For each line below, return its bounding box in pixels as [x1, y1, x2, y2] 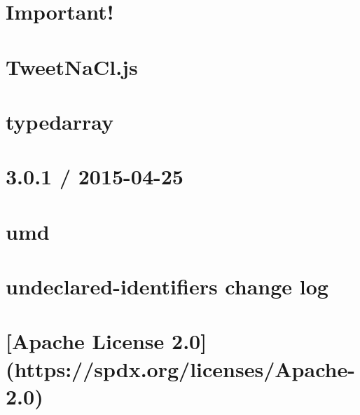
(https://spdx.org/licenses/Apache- [6, 354, 355, 383]
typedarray [6, 107, 114, 135]
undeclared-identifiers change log [6, 272, 328, 301]
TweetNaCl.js [6, 52, 138, 81]
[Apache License [6, 327, 165, 355]
